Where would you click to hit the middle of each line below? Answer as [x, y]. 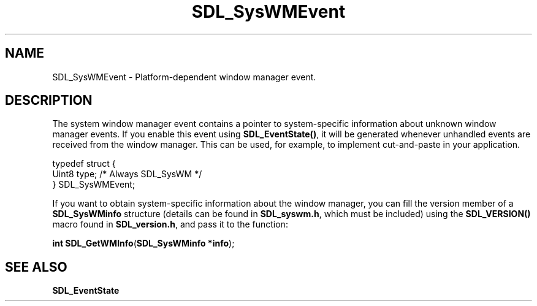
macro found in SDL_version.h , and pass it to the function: [170, 224]
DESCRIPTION [49, 101]
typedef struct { [84, 164]
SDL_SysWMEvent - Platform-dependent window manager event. [184, 77]
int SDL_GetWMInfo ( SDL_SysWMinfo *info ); [143, 243]
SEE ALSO [36, 267]
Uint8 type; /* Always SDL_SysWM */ [127, 174]
